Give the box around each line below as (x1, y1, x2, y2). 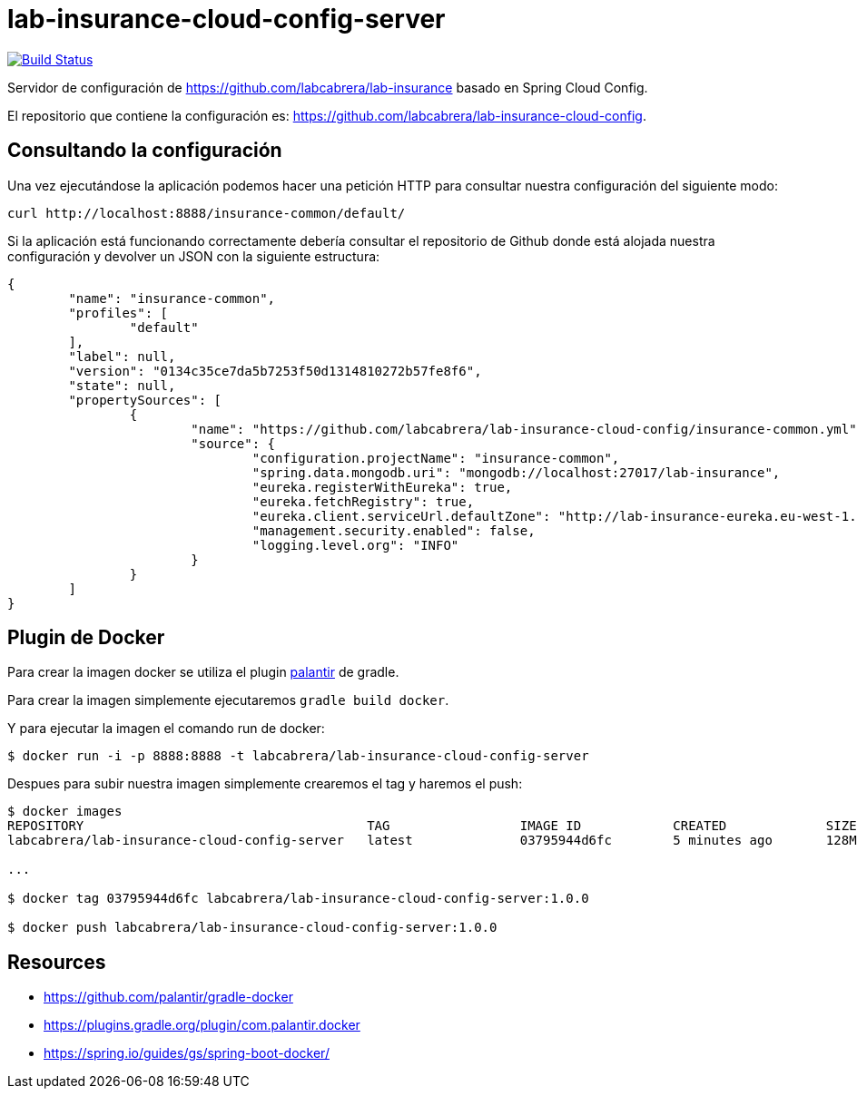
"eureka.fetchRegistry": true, (251, 494, 475, 509)
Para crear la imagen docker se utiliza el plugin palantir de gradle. (7, 664, 399, 680)
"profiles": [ (68, 305, 169, 320)
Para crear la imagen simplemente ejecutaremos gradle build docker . (7, 692, 449, 709)
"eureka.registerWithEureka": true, (251, 479, 513, 494)
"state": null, (68, 377, 176, 393)
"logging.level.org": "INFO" (251, 537, 459, 553)
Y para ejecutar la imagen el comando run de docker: (7, 720, 325, 737)
